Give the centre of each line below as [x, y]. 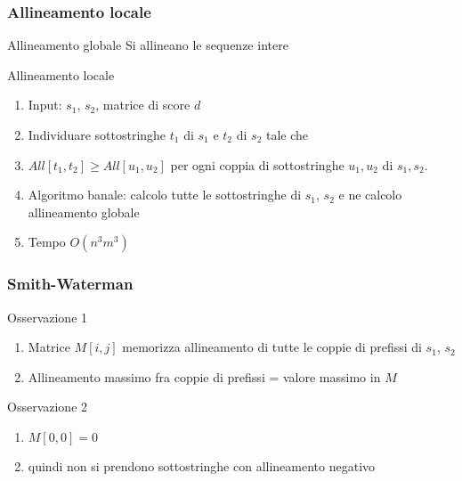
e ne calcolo [370, 195]
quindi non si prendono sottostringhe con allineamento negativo [202, 465]
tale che [287, 135]
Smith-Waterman [70, 284]
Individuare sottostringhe [97, 135]
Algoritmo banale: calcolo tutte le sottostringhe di [165, 195]
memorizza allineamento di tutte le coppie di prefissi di [272, 347]
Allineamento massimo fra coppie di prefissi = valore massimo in [204, 376]
